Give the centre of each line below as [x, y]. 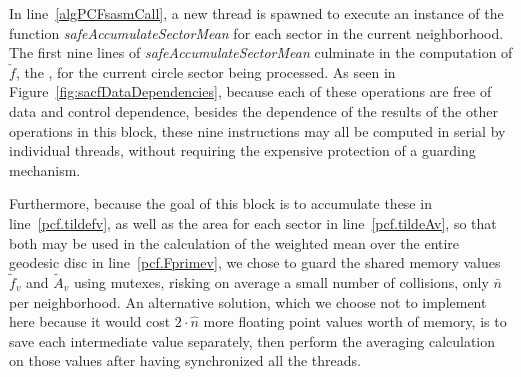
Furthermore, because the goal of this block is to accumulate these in [220, 203]
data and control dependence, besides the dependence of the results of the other [253, 110]
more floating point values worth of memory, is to [355, 321]
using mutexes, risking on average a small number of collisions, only [281, 281]
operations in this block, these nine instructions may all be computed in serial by [257, 130]
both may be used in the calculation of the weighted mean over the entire [234, 242]
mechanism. [45, 169]
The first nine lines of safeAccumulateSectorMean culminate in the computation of [261, 52]
